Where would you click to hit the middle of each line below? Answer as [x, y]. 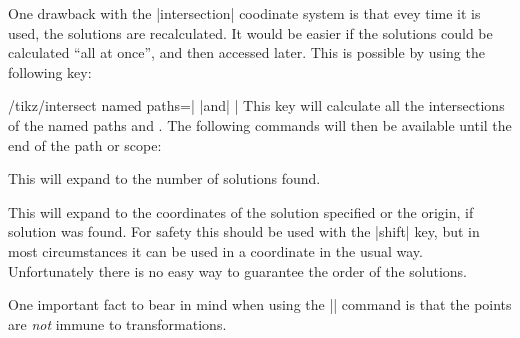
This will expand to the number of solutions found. [164, 178]
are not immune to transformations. [117, 323]
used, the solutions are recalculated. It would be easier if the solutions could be [250, 32]
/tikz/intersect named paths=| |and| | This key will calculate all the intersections [256, 105]
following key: [50, 71]
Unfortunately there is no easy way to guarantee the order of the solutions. [238, 270]
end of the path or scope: [85, 144]
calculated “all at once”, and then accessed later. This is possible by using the [246, 52]
